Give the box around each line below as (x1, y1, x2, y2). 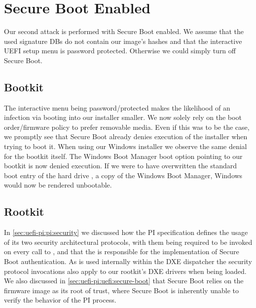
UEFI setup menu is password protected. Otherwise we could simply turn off (4, 45, 236, 56)
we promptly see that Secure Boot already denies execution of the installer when (4, 131, 248, 142)
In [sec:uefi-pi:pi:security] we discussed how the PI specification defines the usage (4, 227, 248, 237)
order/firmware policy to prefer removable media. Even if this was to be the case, (4, 121, 250, 132)
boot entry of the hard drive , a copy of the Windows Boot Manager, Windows (4, 170, 243, 180)
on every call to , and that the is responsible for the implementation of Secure (4, 246, 239, 257)
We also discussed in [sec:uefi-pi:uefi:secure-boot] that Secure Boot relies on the (4, 275, 244, 286)
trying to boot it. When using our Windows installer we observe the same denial (4, 141, 247, 152)
